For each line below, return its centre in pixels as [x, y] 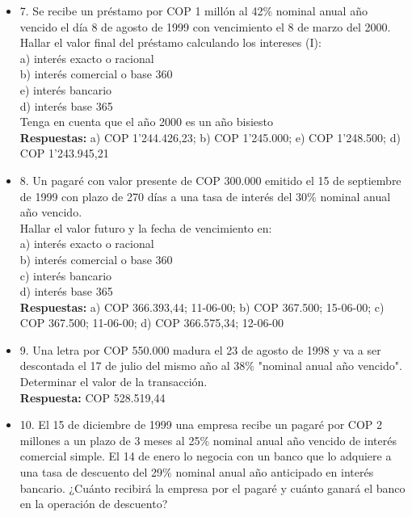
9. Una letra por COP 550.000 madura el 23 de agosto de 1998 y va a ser [200, 349]
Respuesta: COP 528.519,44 [92, 397]
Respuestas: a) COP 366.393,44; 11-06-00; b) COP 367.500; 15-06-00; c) [202, 307]
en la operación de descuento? [94, 504]
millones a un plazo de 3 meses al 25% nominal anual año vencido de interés [208, 440]
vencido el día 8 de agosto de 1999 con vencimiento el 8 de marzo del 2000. [205, 26]
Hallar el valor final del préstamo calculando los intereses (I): [170, 42]
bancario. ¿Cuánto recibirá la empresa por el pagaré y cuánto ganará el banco [212, 488]
